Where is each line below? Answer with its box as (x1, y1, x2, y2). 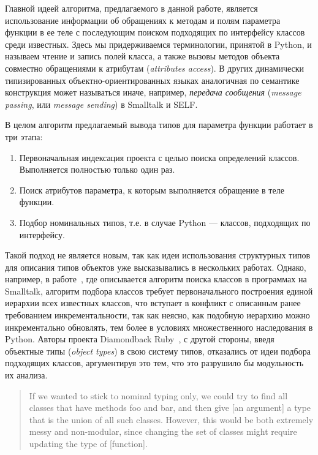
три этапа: (5, 130, 43, 143)
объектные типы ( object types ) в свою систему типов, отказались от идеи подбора (5, 344, 311, 357)
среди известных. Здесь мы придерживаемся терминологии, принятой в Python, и (5, 37, 312, 50)
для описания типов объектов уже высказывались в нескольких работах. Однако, (5, 260, 306, 273)
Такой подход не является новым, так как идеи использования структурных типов (5, 249, 311, 261)
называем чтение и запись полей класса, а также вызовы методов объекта (5, 50, 280, 62)
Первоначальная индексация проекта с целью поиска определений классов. (19, 151, 300, 164)
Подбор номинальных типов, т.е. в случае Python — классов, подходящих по (19, 216, 311, 228)
